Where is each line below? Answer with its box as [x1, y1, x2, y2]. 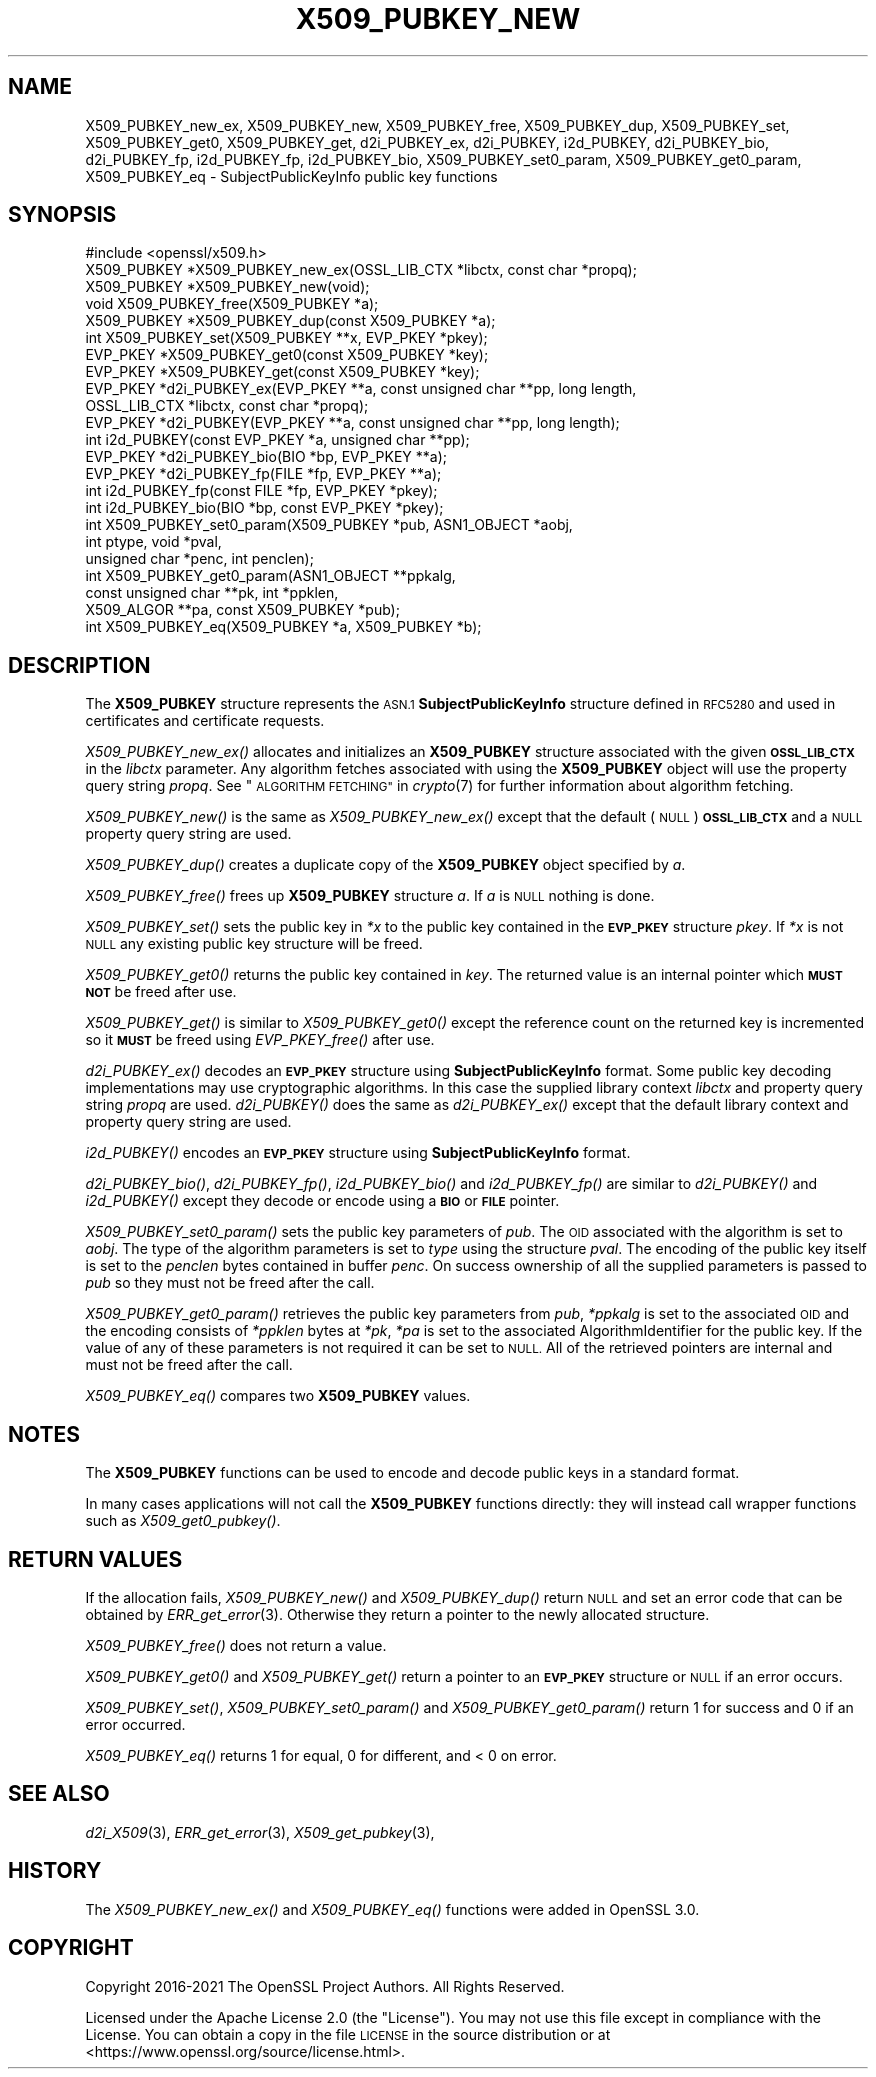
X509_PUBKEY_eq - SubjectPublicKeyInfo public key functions [85, 167, 498, 185]
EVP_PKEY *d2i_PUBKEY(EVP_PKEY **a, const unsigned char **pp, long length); [85, 414, 620, 432]
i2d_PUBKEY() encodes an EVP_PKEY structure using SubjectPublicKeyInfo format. [85, 1144, 631, 1162]
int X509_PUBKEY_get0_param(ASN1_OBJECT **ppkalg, [85, 567, 456, 585]
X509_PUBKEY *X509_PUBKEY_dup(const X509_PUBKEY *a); [85, 312, 496, 330]
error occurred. [85, 1715, 186, 1733]
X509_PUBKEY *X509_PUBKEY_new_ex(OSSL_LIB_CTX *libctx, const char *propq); [85, 261, 637, 279]
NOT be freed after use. [85, 983, 237, 1001]
